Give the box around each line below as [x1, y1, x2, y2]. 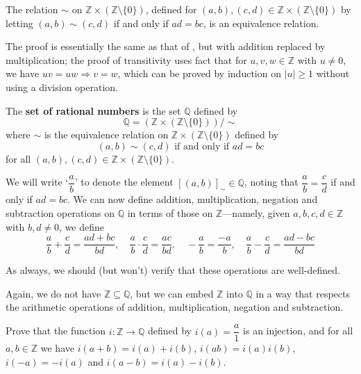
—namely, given [222, 206, 290, 220]
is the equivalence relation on [44, 127, 169, 142]
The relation [6, 2, 58, 16]
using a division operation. [6, 79, 119, 94]
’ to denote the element [74, 174, 174, 189]
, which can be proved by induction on [117, 66, 281, 81]
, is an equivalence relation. [203, 15, 319, 30]
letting [6, 15, 33, 30]
